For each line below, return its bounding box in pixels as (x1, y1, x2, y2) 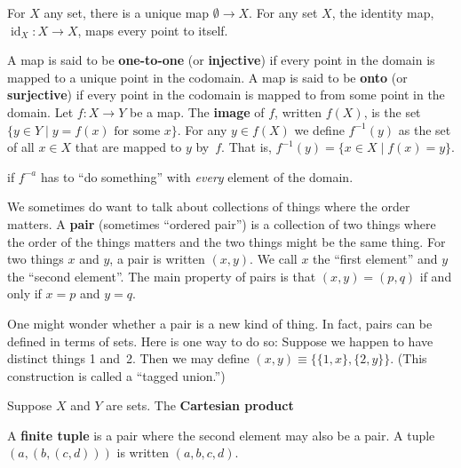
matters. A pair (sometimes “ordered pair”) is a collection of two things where (7, 214, 436, 233)
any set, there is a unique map (44, 4, 210, 21)
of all (7, 138, 35, 156)
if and (419, 266, 452, 285)
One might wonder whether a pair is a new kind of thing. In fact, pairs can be (7, 313, 433, 332)
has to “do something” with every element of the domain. (40, 167, 354, 186)
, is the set (363, 102, 421, 121)
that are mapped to (75, 138, 182, 156)
